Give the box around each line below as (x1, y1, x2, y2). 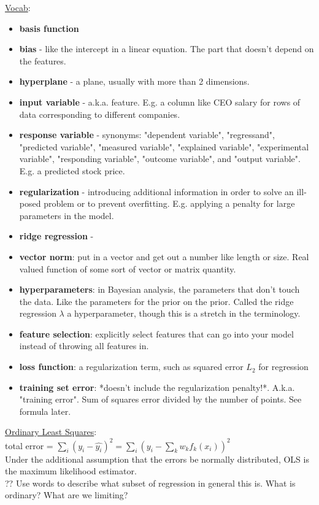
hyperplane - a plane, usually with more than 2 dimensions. (19, 75, 250, 88)
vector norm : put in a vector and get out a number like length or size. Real (19, 250, 309, 263)
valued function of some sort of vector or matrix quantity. (19, 262, 236, 275)
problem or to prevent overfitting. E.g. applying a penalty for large (44, 197, 295, 210)
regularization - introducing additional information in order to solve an (19, 185, 294, 198)
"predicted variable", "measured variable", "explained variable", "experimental (19, 140, 309, 153)
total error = (5, 439, 53, 452)
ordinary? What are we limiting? (5, 488, 128, 501)
